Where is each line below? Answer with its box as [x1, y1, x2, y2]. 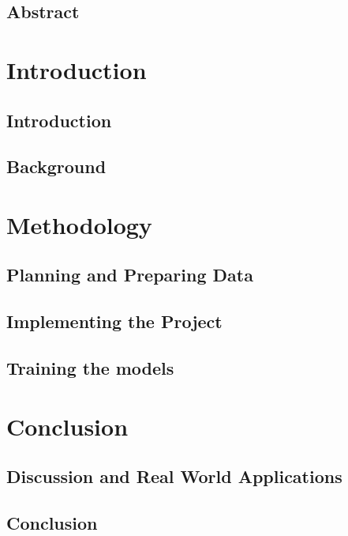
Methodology [6, 208, 152, 240]
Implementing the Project [6, 309, 223, 334]
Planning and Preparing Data [6, 262, 253, 287]
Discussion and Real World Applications [6, 464, 342, 489]
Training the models [6, 356, 174, 380]
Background [6, 154, 107, 179]
